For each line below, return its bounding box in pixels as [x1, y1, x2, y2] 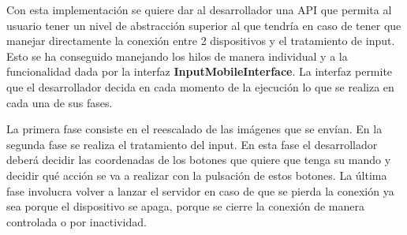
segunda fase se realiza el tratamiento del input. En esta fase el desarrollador [6, 136, 378, 152]
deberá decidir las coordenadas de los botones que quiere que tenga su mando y [6, 151, 391, 168]
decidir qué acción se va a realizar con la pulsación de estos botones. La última [6, 166, 387, 183]
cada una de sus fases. [6, 94, 113, 110]
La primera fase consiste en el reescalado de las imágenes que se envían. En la [6, 121, 383, 137]
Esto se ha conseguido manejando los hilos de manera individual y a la [6, 47, 348, 64]
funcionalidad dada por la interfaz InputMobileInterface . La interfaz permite [6, 63, 393, 80]
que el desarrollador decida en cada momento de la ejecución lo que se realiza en [6, 78, 394, 95]
